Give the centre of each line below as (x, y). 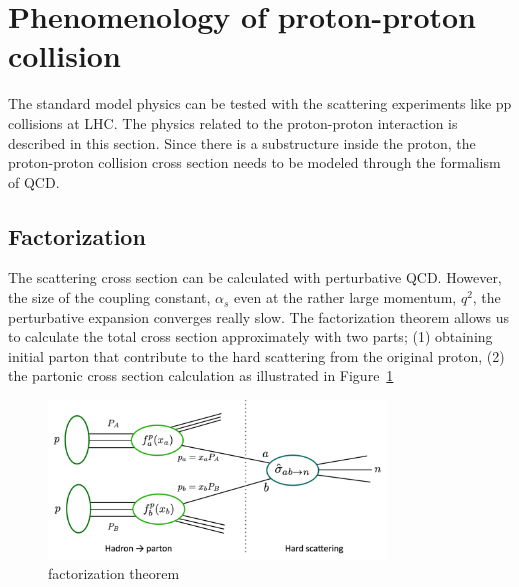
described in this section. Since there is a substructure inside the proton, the (242, 142)
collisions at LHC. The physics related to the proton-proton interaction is (233, 122)
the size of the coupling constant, (109, 297)
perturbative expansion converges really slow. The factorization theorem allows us (259, 316)
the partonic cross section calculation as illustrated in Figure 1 (201, 375)
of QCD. (34, 181)
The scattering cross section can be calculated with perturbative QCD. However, (255, 277)
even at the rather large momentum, (345, 297)
